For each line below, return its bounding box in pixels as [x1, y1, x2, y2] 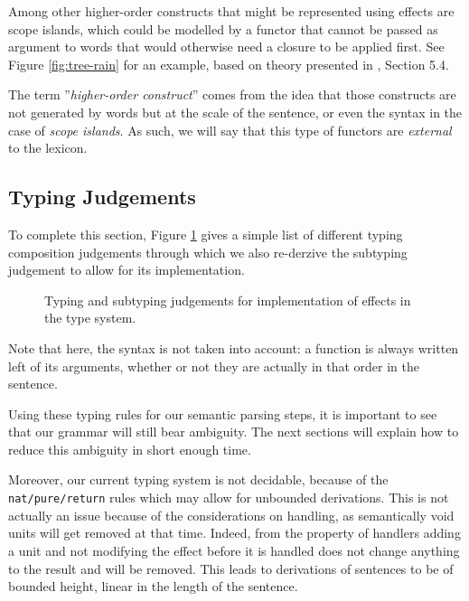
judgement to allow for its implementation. [8, 260, 245, 279]
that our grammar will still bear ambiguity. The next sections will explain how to [8, 422, 459, 441]
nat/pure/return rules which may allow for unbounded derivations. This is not [8, 488, 449, 507]
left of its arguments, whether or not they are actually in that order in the [8, 356, 420, 375]
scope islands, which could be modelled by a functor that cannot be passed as [8, 19, 438, 38]
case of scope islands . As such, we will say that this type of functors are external [8, 120, 452, 139]
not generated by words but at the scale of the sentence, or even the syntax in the [8, 102, 463, 121]
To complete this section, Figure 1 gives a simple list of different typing [8, 224, 403, 243]
